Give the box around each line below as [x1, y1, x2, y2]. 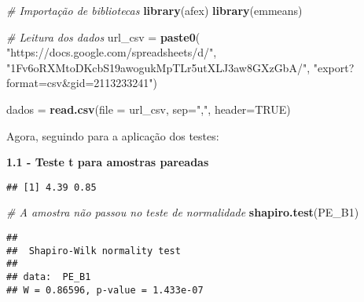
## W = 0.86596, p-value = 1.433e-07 [6, 284, 204, 296]
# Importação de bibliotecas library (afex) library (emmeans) [6, 2, 303, 18]
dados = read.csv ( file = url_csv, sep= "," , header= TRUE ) [6, 100, 291, 117]
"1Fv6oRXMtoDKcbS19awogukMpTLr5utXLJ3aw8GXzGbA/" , [6, 59, 311, 75]
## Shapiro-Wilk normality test [6, 245, 181, 257]
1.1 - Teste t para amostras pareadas [6, 154, 209, 170]
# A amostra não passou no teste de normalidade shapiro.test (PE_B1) [6, 204, 359, 220]
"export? [313, 59, 355, 75]
